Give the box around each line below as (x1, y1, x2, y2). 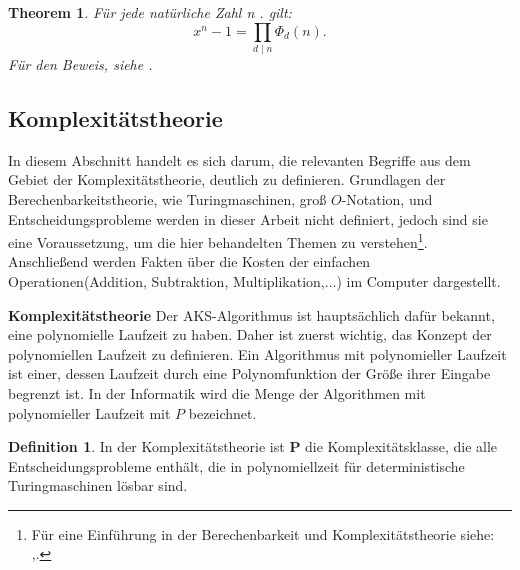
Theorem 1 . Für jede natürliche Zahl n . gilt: (8, 2, 292, 22)
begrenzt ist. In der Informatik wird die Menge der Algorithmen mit (8, 382, 426, 403)
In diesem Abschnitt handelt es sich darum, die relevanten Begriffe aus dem (8, 149, 471, 170)
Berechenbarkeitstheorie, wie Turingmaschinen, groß (8, 188, 327, 209)
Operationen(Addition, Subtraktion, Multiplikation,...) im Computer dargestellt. (8, 270, 501, 291)
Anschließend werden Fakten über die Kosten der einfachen (8, 251, 371, 272)
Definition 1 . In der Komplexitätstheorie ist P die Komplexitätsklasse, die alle (8, 436, 498, 457)
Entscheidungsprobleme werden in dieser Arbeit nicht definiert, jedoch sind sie (8, 208, 488, 229)
